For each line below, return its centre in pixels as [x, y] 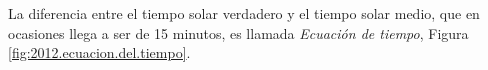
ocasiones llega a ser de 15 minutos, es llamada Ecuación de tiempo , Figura [238, 32]
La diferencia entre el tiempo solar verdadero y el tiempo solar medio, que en [244, 13]
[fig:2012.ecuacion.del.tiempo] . [99, 52]
